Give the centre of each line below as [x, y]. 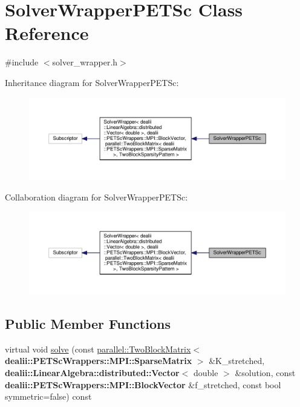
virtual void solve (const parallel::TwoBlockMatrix [98, 349]
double [206, 372]
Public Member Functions [88, 323]
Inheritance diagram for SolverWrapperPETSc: [92, 82]
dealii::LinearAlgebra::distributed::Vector [92, 372]
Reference [47, 33]
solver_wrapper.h [85, 62]
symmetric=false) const [48, 396]
